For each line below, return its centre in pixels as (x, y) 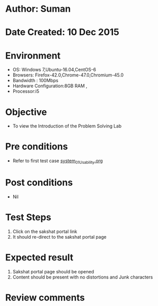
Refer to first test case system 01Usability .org (58, 161)
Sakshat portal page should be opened (53, 271)
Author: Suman (38, 9)
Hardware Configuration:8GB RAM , (50, 86)
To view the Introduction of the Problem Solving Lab (67, 126)
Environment (33, 55)
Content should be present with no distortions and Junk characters (83, 277)
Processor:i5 (26, 91)
